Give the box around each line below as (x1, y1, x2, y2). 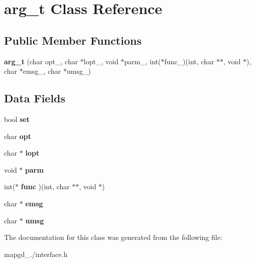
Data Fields (4, 90, 66, 106)
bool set (4, 113, 30, 124)
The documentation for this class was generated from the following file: (4, 232, 222, 242)
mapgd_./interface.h (4, 248, 68, 259)
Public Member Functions (4, 32, 142, 48)
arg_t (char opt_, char (4, 56, 78, 66)
